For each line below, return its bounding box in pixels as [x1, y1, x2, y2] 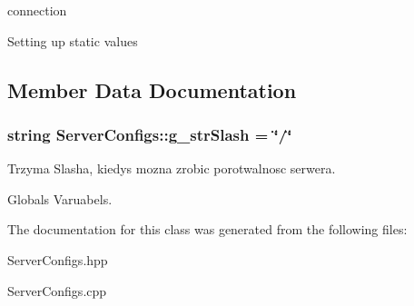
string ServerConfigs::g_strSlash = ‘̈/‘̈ [7, 123, 292, 145]
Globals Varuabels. [7, 189, 113, 208]
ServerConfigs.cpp [7, 281, 107, 300]
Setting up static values [7, 31, 138, 50]
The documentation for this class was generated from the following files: [7, 220, 408, 239]
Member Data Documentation [7, 75, 297, 104]
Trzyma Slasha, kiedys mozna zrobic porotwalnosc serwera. [7, 159, 336, 178]
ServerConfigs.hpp [7, 250, 108, 269]
